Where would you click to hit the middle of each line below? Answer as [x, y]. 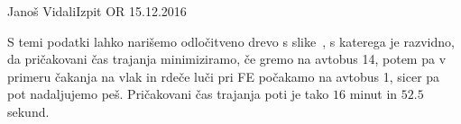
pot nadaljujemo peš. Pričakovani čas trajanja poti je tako [168, 94]
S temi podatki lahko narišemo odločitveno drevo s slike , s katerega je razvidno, [231, 41]
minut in [373, 94]
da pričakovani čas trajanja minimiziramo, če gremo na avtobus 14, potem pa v [227, 59]
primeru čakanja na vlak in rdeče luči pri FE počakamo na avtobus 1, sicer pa [224, 76]
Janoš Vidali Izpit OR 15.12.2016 [97, 11]
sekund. [28, 111]
